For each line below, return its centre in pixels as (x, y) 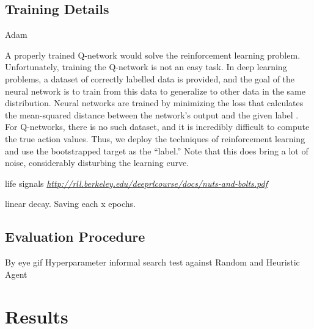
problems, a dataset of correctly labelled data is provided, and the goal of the (150, 78)
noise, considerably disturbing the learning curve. (97, 163)
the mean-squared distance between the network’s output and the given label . (152, 114)
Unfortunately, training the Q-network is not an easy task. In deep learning (146, 67)
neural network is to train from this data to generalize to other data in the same (155, 91)
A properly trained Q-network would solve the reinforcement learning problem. (153, 55)
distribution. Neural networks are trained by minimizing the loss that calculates (154, 103)
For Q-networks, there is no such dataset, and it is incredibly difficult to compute (157, 127)
